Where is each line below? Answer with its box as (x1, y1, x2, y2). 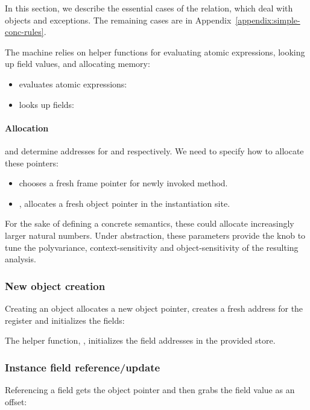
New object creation (5, 278, 106, 293)
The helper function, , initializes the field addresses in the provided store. (5, 334, 276, 347)
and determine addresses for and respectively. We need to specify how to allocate (5, 144, 304, 157)
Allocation (5, 121, 49, 134)
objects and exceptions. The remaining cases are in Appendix (5, 13, 232, 26)
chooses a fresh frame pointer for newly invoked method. (19, 177, 228, 189)
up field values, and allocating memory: (5, 57, 150, 70)
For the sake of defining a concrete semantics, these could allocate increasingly (5, 217, 294, 230)
